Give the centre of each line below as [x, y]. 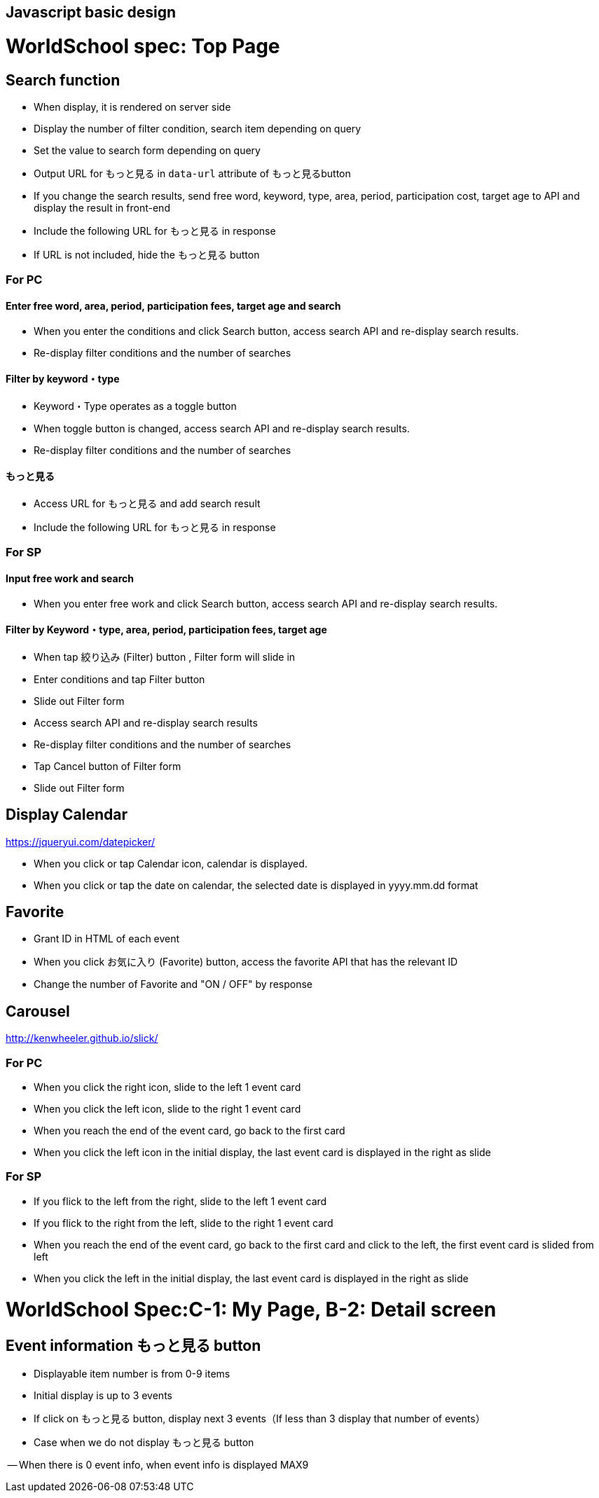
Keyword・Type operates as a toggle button [135, 406]
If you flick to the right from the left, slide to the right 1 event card [184, 1223]
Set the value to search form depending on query [147, 150]
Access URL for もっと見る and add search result [147, 503]
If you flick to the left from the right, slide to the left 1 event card [180, 1201]
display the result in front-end [102, 207]
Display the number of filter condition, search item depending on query [198, 128]
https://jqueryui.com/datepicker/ [81, 841]
